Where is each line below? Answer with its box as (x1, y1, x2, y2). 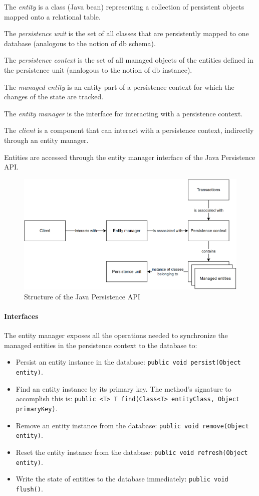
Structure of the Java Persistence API (24, 291, 140, 301)
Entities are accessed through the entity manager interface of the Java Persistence (4, 151, 255, 162)
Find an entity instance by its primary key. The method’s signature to (16, 383, 231, 394)
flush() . (16, 483, 43, 493)
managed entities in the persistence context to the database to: (4, 340, 197, 350)
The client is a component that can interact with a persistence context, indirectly (4, 125, 254, 135)
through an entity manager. (4, 134, 89, 145)
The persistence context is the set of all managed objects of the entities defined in (4, 55, 253, 65)
